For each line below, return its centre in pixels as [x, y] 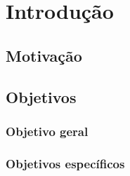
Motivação [44, 55]
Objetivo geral [47, 131]
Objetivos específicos [65, 163]
